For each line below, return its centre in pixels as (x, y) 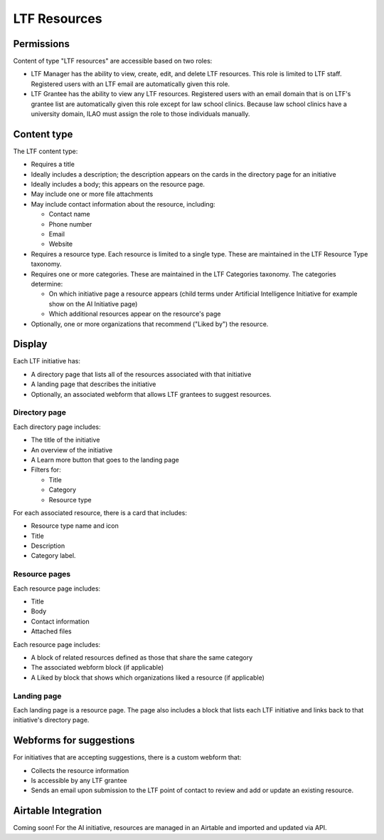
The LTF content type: (46, 151)
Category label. (53, 556)
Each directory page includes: (57, 427)
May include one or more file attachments (92, 194)
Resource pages (42, 574)
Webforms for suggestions (74, 741)
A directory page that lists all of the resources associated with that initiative (141, 374)
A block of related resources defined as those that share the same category (142, 657)
